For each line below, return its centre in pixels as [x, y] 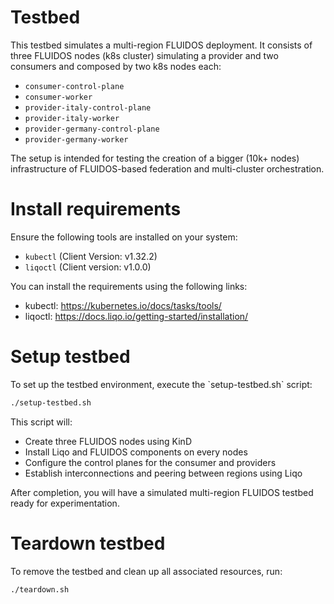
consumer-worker [58, 97]
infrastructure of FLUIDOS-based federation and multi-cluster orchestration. [167, 168]
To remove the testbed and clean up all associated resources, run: [146, 571]
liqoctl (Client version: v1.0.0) [88, 267]
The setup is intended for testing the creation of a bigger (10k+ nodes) [155, 158]
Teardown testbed [88, 543]
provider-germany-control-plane [92, 129]
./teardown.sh [40, 589]
